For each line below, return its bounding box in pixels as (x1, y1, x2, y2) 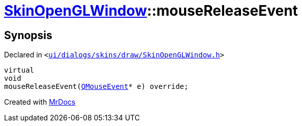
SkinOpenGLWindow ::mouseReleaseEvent (4, 2, 298, 19)
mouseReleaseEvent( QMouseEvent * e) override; (4, 82, 189, 91)
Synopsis (4, 28, 52, 42)
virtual (4, 66, 35, 75)
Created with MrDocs (4, 98, 76, 107)
